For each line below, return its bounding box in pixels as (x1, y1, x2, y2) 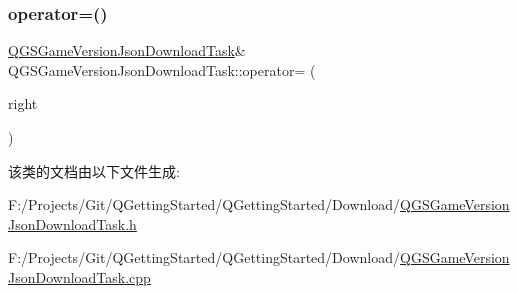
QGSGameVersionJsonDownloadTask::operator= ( (8, 59, 316, 80)
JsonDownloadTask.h (8, 213, 137, 234)
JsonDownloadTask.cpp (8, 266, 151, 287)
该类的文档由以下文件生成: (8, 160, 180, 181)
